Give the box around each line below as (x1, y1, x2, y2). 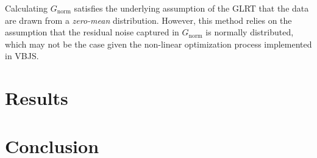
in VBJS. (5, 49, 39, 62)
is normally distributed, (205, 26, 294, 38)
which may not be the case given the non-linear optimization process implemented (5, 37, 312, 50)
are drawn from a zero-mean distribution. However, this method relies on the (5, 13, 292, 26)
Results (5, 85, 68, 110)
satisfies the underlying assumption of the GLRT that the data (74, 2, 309, 14)
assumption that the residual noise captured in (5, 26, 179, 38)
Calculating (5, 2, 48, 14)
